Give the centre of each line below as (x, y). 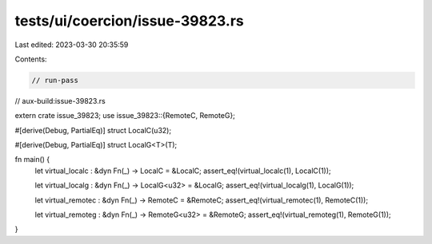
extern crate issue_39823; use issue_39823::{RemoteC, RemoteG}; (125, 116)
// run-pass (55, 80)
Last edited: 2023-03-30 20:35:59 (72, 45)
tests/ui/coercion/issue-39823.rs (129, 21)
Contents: (31, 59)
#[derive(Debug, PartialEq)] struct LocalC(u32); (93, 130)
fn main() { (32, 159)
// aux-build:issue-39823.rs (60, 100)
